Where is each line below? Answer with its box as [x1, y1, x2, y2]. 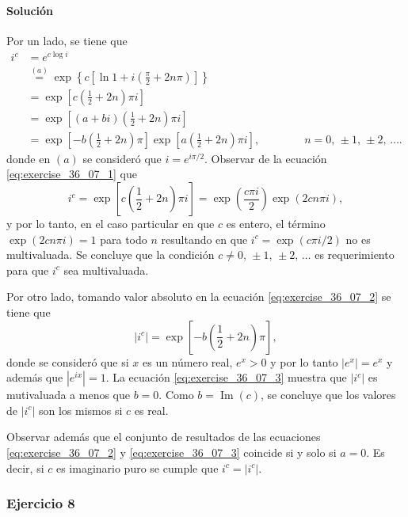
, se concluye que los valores [261, 386, 396, 403]
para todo [100, 230, 147, 247]
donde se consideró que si [6, 353, 129, 370]
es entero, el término [226, 215, 326, 232]
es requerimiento [315, 246, 395, 263]
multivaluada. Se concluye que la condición [6, 246, 215, 263]
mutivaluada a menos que [6, 386, 131, 403]
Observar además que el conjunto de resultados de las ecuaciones [6, 428, 321, 445]
